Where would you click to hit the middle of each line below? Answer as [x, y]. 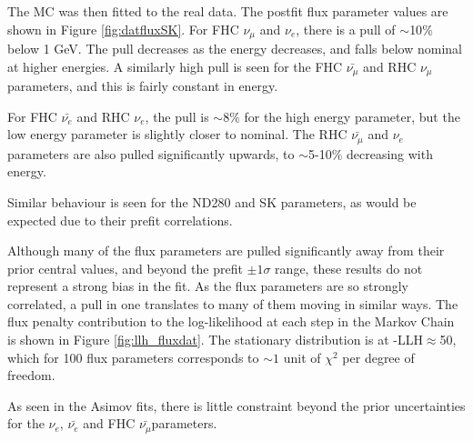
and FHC [109, 423]
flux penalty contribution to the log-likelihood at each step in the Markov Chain [231, 321]
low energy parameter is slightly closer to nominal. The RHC [177, 134]
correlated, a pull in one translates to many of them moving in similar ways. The [233, 303]
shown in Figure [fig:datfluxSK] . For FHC [123, 29]
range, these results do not [349, 268]
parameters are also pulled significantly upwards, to [151, 153]
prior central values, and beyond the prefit [125, 268]
